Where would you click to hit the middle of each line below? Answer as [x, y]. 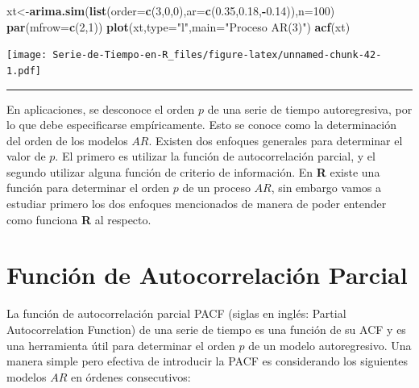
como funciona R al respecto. [79, 219]
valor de [26, 156]
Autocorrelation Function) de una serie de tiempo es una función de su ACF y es [206, 329]
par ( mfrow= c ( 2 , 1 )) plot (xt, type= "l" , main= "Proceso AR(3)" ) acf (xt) [178, 26]
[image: [27, 55]
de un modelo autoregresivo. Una [330, 345]
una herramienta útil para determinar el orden [121, 345]
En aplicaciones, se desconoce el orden [101, 108]
